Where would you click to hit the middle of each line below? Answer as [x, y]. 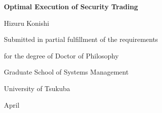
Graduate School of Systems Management [66, 72]
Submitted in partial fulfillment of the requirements [81, 39]
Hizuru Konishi [27, 23]
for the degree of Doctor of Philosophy [61, 55]
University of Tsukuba [37, 88]
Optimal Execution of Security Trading [71, 6]
